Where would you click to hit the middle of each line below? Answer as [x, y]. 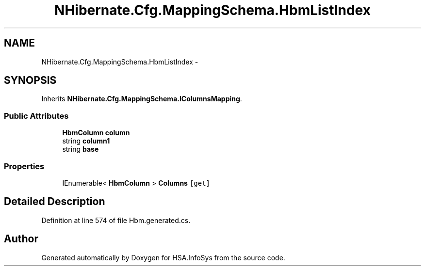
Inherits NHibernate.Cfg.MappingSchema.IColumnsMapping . [142, 99]
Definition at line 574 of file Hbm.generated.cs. [116, 220]
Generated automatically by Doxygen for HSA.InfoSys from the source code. [163, 257]
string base [81, 149]
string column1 [86, 141]
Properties [24, 166]
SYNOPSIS [30, 80]
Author [21, 239]
